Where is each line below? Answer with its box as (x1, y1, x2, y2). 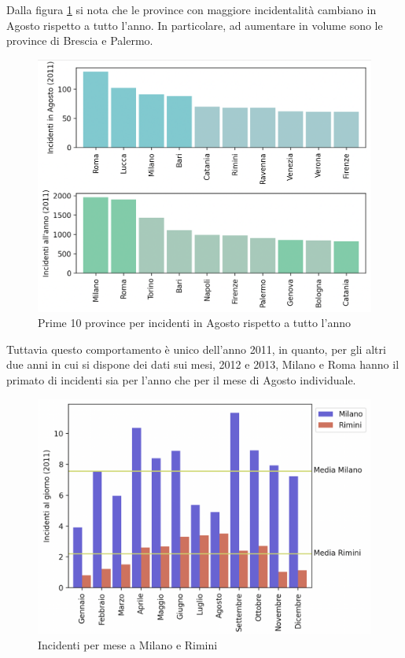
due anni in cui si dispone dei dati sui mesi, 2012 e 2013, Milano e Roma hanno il (6, 356, 399, 373)
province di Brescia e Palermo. (6, 32, 153, 49)
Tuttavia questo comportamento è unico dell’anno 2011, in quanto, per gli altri (6, 340, 386, 357)
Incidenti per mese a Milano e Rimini (38, 637, 218, 653)
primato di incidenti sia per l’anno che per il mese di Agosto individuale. (6, 372, 356, 388)
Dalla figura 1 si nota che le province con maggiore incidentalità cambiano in (6, 2, 377, 17)
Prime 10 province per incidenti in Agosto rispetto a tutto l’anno (38, 314, 351, 331)
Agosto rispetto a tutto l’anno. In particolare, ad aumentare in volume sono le (6, 17, 383, 33)
